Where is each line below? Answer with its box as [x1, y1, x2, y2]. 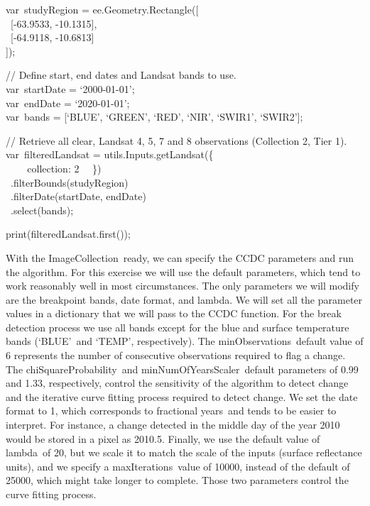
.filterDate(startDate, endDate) [10, 189, 146, 204]
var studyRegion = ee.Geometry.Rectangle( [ [6, 2, 199, 16]
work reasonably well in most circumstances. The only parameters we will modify [6, 278, 359, 293]
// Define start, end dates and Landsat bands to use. [6, 67, 236, 82]
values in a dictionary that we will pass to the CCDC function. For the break [6, 306, 342, 321]
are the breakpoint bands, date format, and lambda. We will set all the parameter [6, 292, 363, 307]
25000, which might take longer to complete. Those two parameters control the [6, 473, 349, 488]
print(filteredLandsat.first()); [6, 226, 131, 241]
